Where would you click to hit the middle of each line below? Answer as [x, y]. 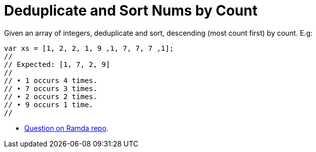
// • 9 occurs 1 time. [49, 104]
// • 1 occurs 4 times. [51, 80]
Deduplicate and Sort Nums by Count [131, 11]
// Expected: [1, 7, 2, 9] [57, 64]
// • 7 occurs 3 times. [51, 88]
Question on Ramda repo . [66, 128]
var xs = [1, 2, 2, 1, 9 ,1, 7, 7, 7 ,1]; [89, 48]
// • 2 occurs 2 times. [51, 96]
